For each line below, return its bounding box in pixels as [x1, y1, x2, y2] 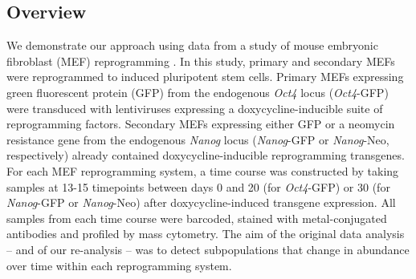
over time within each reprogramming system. [6, 257, 232, 273]
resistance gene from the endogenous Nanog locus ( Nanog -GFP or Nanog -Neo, [6, 131, 389, 148]
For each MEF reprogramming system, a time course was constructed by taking [6, 162, 399, 179]
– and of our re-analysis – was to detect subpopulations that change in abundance [6, 241, 410, 257]
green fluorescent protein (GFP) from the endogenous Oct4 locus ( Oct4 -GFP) [6, 83, 389, 100]
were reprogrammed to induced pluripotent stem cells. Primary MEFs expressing [6, 68, 404, 85]
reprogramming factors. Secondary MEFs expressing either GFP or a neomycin [6, 115, 395, 132]
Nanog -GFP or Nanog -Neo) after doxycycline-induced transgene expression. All [6, 194, 396, 211]
